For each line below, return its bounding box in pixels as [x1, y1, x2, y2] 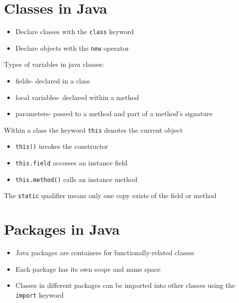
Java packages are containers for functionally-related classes [15, 247, 195, 258]
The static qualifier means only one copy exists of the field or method [4, 190, 217, 201]
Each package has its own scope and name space [15, 263, 161, 274]
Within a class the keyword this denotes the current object [4, 124, 183, 135]
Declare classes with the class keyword [15, 26, 134, 37]
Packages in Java [4, 219, 120, 239]
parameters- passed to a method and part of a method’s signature [15, 108, 213, 119]
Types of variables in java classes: [4, 59, 104, 69]
